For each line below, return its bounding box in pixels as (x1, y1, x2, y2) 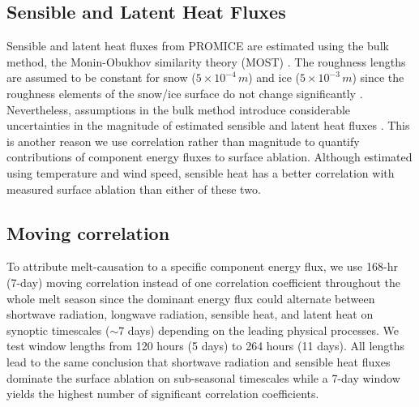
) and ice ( (248, 69, 300, 86)
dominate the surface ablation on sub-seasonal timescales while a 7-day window (6, 369, 400, 386)
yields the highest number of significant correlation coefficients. (6, 385, 319, 402)
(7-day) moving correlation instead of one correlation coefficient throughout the (6, 273, 401, 290)
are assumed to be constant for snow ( (6, 69, 196, 86)
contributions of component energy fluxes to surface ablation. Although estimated (6, 148, 413, 165)
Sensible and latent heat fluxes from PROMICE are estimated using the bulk (6, 37, 389, 54)
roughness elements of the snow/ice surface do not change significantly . (6, 84, 363, 101)
